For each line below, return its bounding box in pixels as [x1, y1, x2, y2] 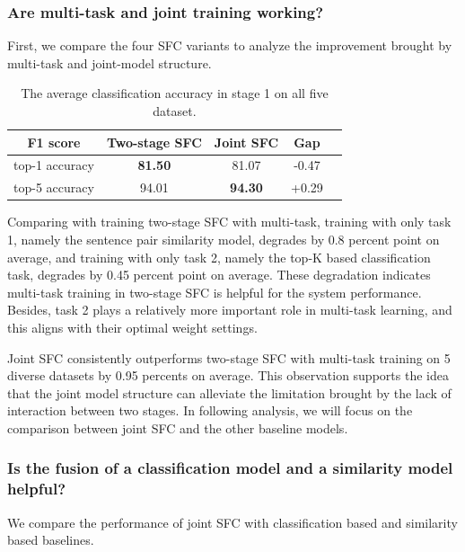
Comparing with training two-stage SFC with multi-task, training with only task [7, 212, 452, 231]
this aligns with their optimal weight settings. [7, 317, 258, 336]
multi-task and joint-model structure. [7, 53, 212, 72]
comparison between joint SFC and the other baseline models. [7, 418, 348, 437]
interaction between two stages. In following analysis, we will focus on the [7, 401, 413, 420]
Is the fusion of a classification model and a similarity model [7, 457, 453, 479]
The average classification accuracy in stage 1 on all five [21, 84, 329, 102]
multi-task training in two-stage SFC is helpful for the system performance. [7, 282, 422, 301]
